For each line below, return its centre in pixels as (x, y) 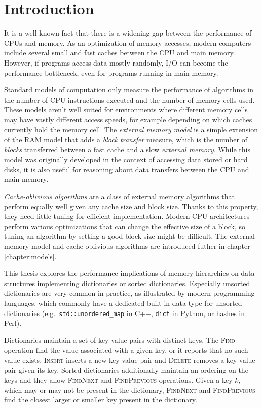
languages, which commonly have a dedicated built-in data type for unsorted (123, 303)
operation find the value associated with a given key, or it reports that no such (126, 350)
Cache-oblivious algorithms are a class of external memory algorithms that (120, 196)
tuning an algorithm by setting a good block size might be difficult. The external (129, 236)
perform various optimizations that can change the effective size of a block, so (125, 226)
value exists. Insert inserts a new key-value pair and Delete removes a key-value (130, 360)
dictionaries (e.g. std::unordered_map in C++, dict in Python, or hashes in (124, 313)
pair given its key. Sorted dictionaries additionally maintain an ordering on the (126, 370)
